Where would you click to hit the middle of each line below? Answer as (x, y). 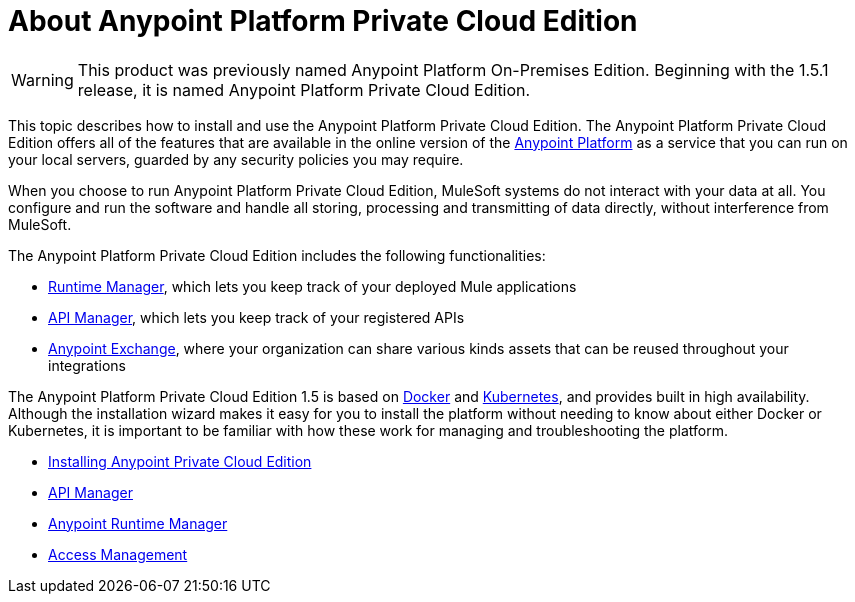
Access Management (118, 554)
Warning (42, 79)
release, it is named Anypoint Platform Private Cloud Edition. (304, 89)
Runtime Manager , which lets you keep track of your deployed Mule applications (312, 286)
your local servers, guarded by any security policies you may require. (236, 159)
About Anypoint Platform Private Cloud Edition (323, 21)
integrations (87, 365)
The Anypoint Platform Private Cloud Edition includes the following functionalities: (277, 255)
